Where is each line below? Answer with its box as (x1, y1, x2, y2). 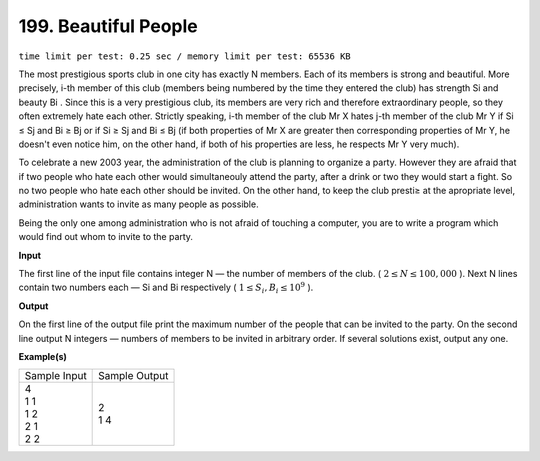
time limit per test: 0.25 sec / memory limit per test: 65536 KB (18, 50, 352, 62)
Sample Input (24, 369, 87, 383)
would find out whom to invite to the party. (18, 231, 194, 243)
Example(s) (18, 350, 67, 362)
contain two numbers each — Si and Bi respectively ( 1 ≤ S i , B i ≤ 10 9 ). (18, 280, 314, 296)
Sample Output (98, 369, 169, 383)
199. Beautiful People (18, 15, 199, 37)
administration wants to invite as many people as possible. (18, 198, 259, 210)
